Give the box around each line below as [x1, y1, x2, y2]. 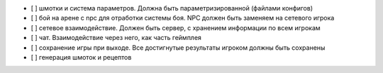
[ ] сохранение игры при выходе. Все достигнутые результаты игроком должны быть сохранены [30, 43, 326, 52]
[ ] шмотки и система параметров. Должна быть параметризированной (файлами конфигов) [30, 4, 313, 12]
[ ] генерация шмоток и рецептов [30, 53, 132, 61]
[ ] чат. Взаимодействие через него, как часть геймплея [30, 34, 202, 42]
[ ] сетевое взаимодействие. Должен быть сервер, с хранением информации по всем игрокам [30, 23, 321, 32]
